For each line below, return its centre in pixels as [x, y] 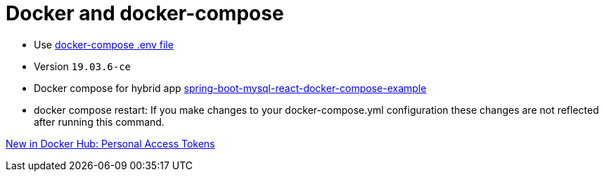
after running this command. [99, 122]
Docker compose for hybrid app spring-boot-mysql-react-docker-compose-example [230, 88]
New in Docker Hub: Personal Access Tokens [110, 143]
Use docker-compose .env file [104, 44]
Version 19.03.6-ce [83, 66]
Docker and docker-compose [145, 13]
